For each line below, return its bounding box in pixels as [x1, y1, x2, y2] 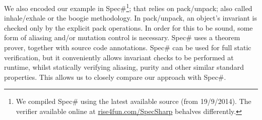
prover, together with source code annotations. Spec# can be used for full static [4, 42, 251, 53]
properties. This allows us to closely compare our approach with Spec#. [4, 71, 226, 82]
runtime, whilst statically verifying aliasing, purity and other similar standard [4, 62, 244, 72]
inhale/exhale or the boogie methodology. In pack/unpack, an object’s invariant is [4, 13, 257, 23]
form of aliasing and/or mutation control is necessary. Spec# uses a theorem [4, 32, 240, 43]
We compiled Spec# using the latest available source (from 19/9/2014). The [16, 96, 251, 106]
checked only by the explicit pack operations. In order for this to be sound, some [4, 22, 253, 33]
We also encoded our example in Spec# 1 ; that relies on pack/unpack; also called [4, 2, 252, 13]
